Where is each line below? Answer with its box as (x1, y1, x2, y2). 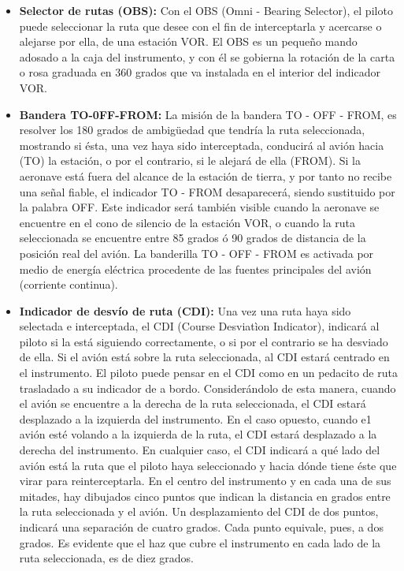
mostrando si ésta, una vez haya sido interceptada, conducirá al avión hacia (19, 136, 384, 153)
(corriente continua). (19, 276, 118, 293)
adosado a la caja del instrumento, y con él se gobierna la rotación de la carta (19, 48, 395, 65)
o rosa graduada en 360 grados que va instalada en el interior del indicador (19, 64, 381, 80)
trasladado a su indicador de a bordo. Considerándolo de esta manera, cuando (19, 379, 396, 396)
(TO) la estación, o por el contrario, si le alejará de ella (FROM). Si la (19, 152, 361, 169)
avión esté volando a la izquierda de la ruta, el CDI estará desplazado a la (19, 426, 377, 442)
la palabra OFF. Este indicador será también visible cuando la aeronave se (19, 199, 380, 215)
